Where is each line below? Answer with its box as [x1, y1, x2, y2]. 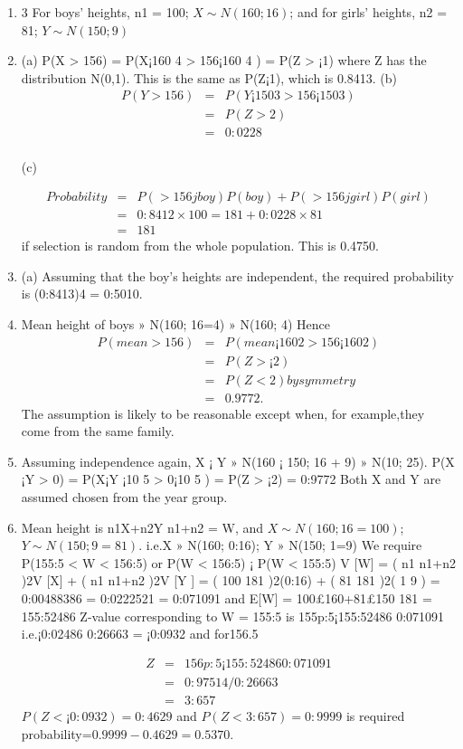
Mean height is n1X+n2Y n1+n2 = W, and [21, 517, 264, 536]
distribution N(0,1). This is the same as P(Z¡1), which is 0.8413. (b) [21, 68, 398, 87]
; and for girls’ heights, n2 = [289, 3, 448, 21]
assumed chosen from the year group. [21, 488, 228, 507]
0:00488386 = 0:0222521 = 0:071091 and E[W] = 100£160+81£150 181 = [21, 589, 432, 608]
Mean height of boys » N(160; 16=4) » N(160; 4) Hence [21, 314, 330, 333]
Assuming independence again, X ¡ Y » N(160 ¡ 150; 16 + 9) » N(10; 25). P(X [21, 451, 455, 470]
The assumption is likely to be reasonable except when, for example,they [21, 403, 425, 422]
